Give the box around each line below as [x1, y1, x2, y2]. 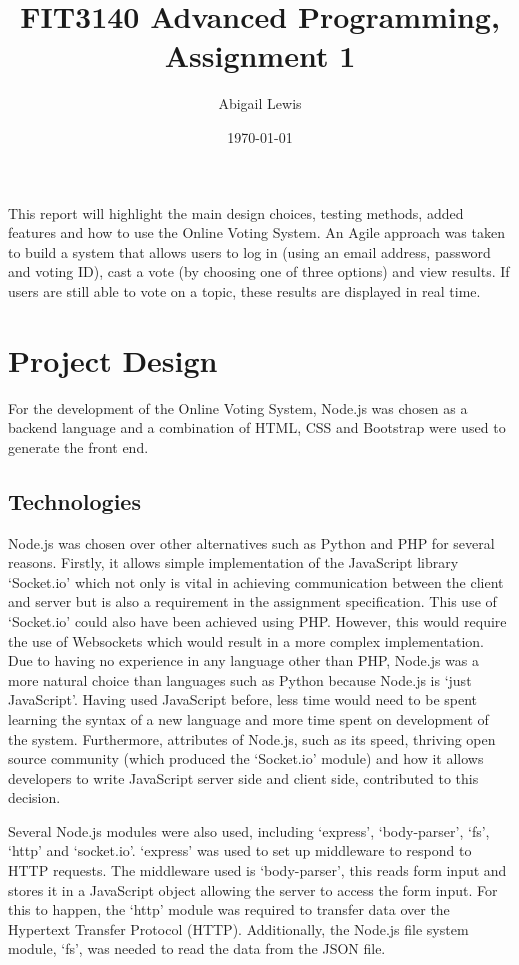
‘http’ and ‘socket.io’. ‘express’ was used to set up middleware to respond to [8, 840, 472, 861]
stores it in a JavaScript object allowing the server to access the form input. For [8, 879, 498, 900]
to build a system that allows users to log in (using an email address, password [8, 241, 491, 262]
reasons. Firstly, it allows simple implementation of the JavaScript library [8, 552, 459, 573]
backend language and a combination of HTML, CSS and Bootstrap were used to [8, 417, 506, 438]
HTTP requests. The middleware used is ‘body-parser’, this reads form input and [8, 860, 507, 881]
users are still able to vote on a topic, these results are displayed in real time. [8, 280, 481, 301]
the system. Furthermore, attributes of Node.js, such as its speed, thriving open [8, 728, 496, 749]
